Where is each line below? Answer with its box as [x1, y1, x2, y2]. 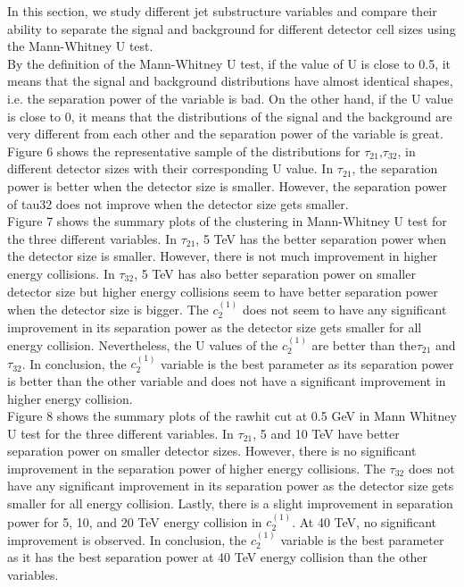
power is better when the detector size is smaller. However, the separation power [7, 176, 447, 195]
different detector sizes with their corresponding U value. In [7, 159, 334, 178]
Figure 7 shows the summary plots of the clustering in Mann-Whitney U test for [7, 212, 447, 231]
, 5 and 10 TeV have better [253, 423, 400, 442]
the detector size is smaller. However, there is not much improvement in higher [7, 247, 438, 265]
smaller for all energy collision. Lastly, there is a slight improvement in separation [7, 494, 453, 513]
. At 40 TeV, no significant [292, 512, 437, 531]
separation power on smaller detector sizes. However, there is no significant [7, 441, 417, 460]
